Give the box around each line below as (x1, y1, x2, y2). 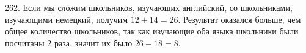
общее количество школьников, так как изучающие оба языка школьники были (5, 25, 299, 37)
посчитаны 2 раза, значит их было (5, 36, 133, 49)
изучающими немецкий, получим (5, 13, 128, 25)
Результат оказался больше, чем (183, 13, 301, 25)
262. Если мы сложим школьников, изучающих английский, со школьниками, (5, 1, 293, 13)
